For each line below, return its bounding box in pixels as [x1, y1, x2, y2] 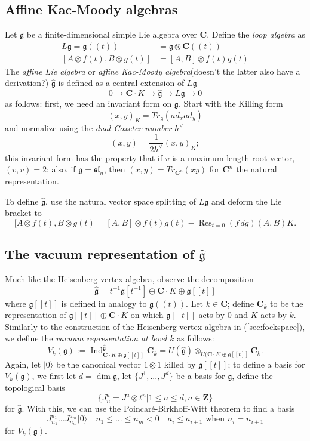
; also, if [46, 163, 76, 175]
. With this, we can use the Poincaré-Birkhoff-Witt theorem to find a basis [22, 402, 295, 415]
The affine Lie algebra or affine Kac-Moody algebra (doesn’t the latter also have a [5, 64, 300, 77]
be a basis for [176, 369, 225, 382]
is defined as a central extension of [58, 76, 185, 89]
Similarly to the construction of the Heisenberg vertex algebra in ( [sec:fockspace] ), [5, 320, 305, 332]
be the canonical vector [56, 357, 141, 370]
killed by [164, 357, 196, 370]
